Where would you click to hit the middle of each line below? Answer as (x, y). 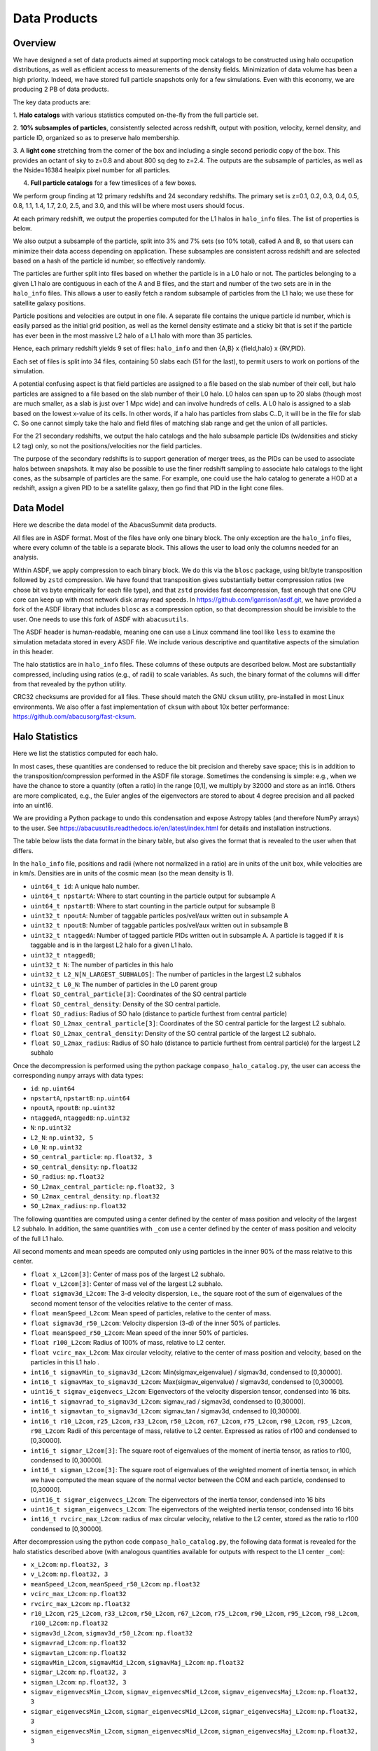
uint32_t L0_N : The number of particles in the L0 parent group (124, 984)
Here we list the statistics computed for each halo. (85, 754)
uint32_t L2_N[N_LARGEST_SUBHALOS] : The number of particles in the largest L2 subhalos (166, 974)
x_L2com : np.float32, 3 (69, 1564)
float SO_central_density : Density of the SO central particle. (125, 1004)
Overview (35, 43)
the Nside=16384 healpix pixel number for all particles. (92, 170)
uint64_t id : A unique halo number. (85, 886)
